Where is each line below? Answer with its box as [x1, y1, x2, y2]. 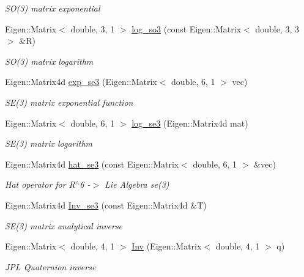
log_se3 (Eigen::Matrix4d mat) [132, 116, 248, 129]
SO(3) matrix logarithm [5, 54, 94, 67]
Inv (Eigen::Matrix [132, 240, 202, 253]
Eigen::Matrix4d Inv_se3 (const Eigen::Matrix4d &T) [5, 198, 207, 211]
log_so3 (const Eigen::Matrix [132, 22, 242, 35]
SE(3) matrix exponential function [5, 95, 133, 108]
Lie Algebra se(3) [105, 178, 169, 191]
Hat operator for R [5, 178, 75, 191]
